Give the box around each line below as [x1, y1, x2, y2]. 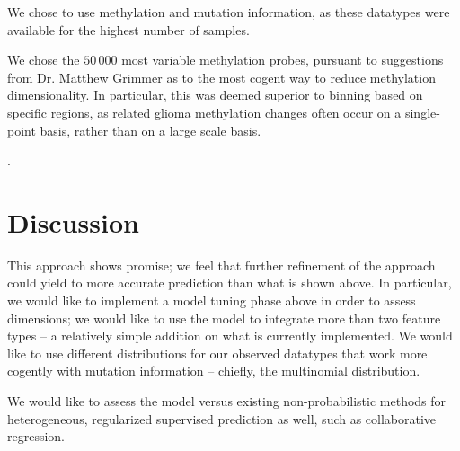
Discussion [7, 203, 139, 240]
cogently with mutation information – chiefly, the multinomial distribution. [7, 361, 420, 380]
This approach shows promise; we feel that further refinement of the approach [7, 255, 436, 274]
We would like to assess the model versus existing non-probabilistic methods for [7, 392, 447, 411]
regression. [7, 427, 66, 446]
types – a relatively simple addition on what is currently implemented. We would [7, 326, 453, 345]
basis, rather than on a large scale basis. [40, 120, 261, 139]
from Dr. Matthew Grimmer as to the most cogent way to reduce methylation [7, 67, 436, 86]
